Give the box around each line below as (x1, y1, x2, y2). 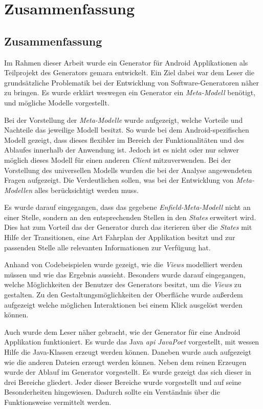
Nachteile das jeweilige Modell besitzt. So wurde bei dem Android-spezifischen (4, 124, 249, 135)
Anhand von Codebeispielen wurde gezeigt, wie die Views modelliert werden (4, 259, 243, 270)
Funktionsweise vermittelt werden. (4, 396, 112, 407)
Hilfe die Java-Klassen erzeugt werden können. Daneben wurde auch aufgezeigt (4, 347, 252, 357)
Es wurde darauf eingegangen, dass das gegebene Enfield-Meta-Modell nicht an (4, 202, 251, 212)
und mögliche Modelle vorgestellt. (4, 97, 109, 107)
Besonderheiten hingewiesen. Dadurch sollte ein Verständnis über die (4, 386, 220, 397)
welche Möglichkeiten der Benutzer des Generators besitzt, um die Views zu (4, 279, 242, 290)
